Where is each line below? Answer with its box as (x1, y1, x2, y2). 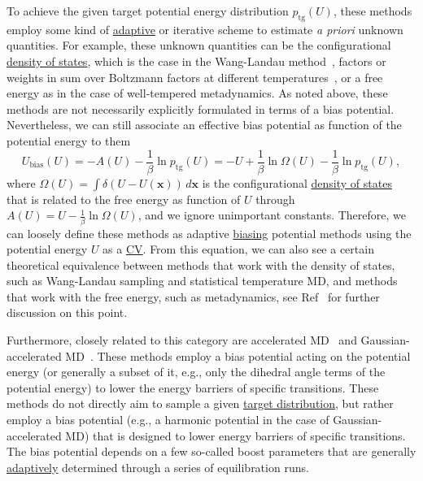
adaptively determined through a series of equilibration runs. (7, 458, 309, 475)
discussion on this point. (7, 304, 128, 321)
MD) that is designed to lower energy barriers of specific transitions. (65, 427, 406, 444)
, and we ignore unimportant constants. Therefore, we (137, 206, 407, 223)
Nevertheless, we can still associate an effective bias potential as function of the (7, 116, 402, 133)
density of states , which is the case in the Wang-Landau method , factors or (7, 52, 386, 69)
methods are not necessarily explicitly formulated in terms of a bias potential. (7, 100, 395, 117)
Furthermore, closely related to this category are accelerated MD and (7, 331, 357, 349)
